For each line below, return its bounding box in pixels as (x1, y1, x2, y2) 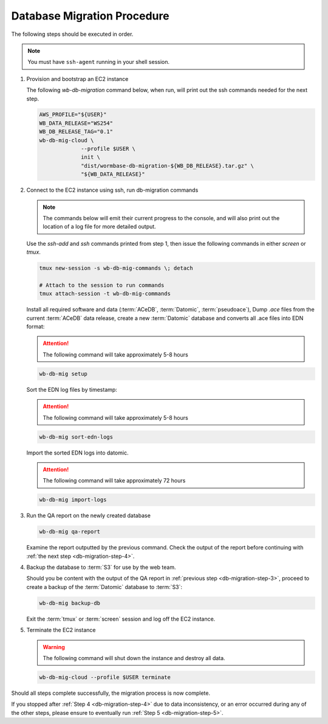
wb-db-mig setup (39, 370, 88, 377)
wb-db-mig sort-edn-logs (39, 433, 114, 440)
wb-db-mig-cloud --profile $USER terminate (39, 674, 171, 681)
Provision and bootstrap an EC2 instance (26, 75, 129, 82)
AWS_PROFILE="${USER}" (39, 111, 107, 118)
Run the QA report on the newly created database (26, 512, 151, 520)
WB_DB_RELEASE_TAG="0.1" (39, 128, 114, 135)
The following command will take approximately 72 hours (43, 477, 186, 484)
